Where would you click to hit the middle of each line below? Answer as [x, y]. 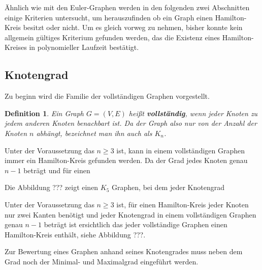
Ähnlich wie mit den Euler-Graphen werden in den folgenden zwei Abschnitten [127, 7]
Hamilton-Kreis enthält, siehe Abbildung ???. [75, 234]
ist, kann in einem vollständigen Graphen [181, 150]
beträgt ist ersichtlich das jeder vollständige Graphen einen [136, 224]
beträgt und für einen [57, 170]
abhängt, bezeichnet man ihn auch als [94, 133]
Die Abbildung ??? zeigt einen [52, 187]
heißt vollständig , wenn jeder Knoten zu [193, 113]
